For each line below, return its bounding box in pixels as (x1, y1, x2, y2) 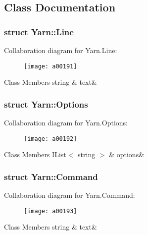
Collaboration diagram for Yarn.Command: (4, 190, 135, 200)
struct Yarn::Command (4, 170, 98, 182)
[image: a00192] (24, 135, 77, 142)
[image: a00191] (24, 62, 77, 70)
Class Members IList (4, 149, 66, 160)
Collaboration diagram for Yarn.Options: (4, 117, 128, 128)
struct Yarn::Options (4, 98, 88, 110)
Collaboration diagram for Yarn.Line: (4, 45, 117, 55)
